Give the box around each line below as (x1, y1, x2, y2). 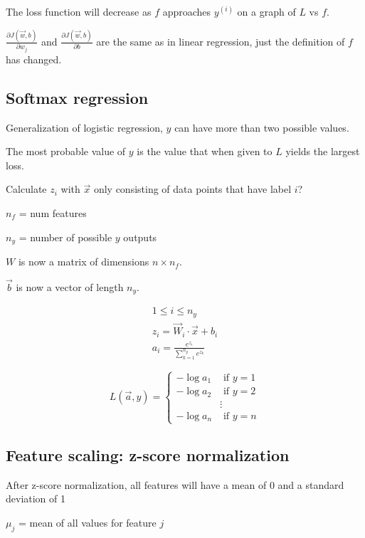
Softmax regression (6, 86, 149, 108)
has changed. (6, 51, 62, 66)
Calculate (6, 181, 47, 196)
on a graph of (237, 4, 296, 19)
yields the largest (285, 144, 360, 159)
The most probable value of (6, 144, 126, 159)
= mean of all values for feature (18, 515, 157, 529)
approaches (162, 4, 211, 19)
